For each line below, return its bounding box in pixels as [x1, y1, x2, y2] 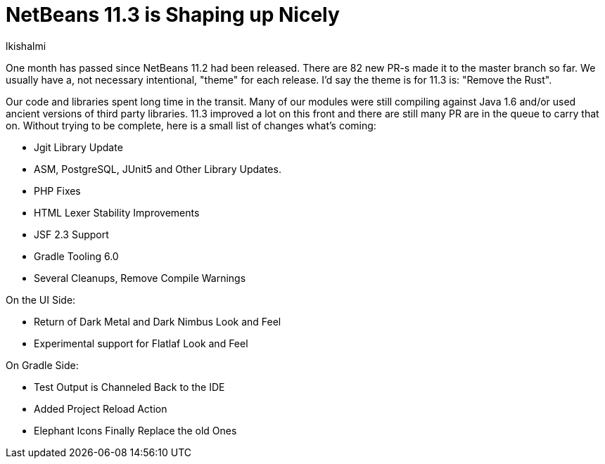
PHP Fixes [34, 184, 81, 197]
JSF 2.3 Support [34, 228, 109, 240]
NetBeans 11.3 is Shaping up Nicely [6, 3, 340, 27]
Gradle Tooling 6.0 [34, 250, 119, 262]
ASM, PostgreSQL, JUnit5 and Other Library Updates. [34, 162, 281, 175]
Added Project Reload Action [34, 402, 167, 415]
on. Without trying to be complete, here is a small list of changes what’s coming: [6, 119, 376, 131]
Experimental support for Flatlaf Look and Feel [34, 337, 248, 349]
